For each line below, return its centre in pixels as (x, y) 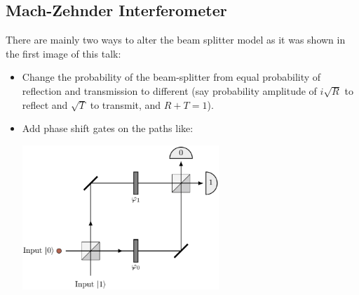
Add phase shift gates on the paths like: (108, 128)
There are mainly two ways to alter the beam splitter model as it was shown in (176, 40)
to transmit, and (126, 104)
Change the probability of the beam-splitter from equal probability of (171, 77)
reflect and (45, 104)
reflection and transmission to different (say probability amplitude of (169, 90)
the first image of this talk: (63, 53)
